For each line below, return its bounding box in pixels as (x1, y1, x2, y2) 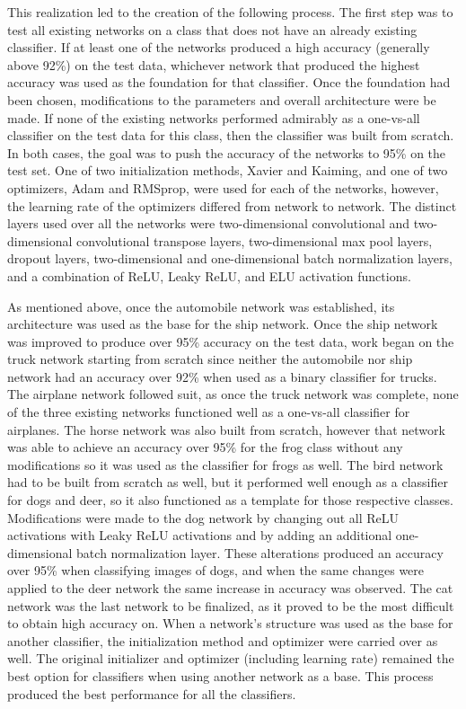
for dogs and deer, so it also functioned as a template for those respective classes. (7, 491, 454, 510)
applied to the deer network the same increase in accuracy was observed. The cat (7, 579, 453, 597)
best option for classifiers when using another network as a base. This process (7, 666, 434, 685)
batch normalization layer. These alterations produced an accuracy (76, 543, 444, 562)
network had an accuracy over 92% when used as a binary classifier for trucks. (7, 367, 437, 386)
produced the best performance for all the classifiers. (7, 684, 296, 703)
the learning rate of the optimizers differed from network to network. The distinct (7, 196, 457, 215)
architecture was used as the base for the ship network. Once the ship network (7, 315, 438, 333)
